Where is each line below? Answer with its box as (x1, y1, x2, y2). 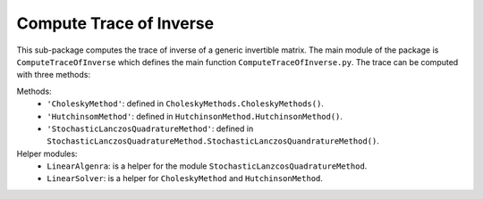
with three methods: (16, 70, 91, 80)
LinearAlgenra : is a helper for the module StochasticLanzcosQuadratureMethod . (47, 161, 368, 171)
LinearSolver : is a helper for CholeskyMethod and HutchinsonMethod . (47, 173, 324, 184)
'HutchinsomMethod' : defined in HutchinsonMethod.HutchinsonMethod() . (47, 111, 343, 121)
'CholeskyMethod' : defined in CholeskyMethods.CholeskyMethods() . (47, 98, 324, 109)
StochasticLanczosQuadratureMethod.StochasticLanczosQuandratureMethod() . (47, 136, 380, 146)
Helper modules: (16, 148, 78, 159)
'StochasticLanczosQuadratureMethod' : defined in (47, 123, 254, 134)
